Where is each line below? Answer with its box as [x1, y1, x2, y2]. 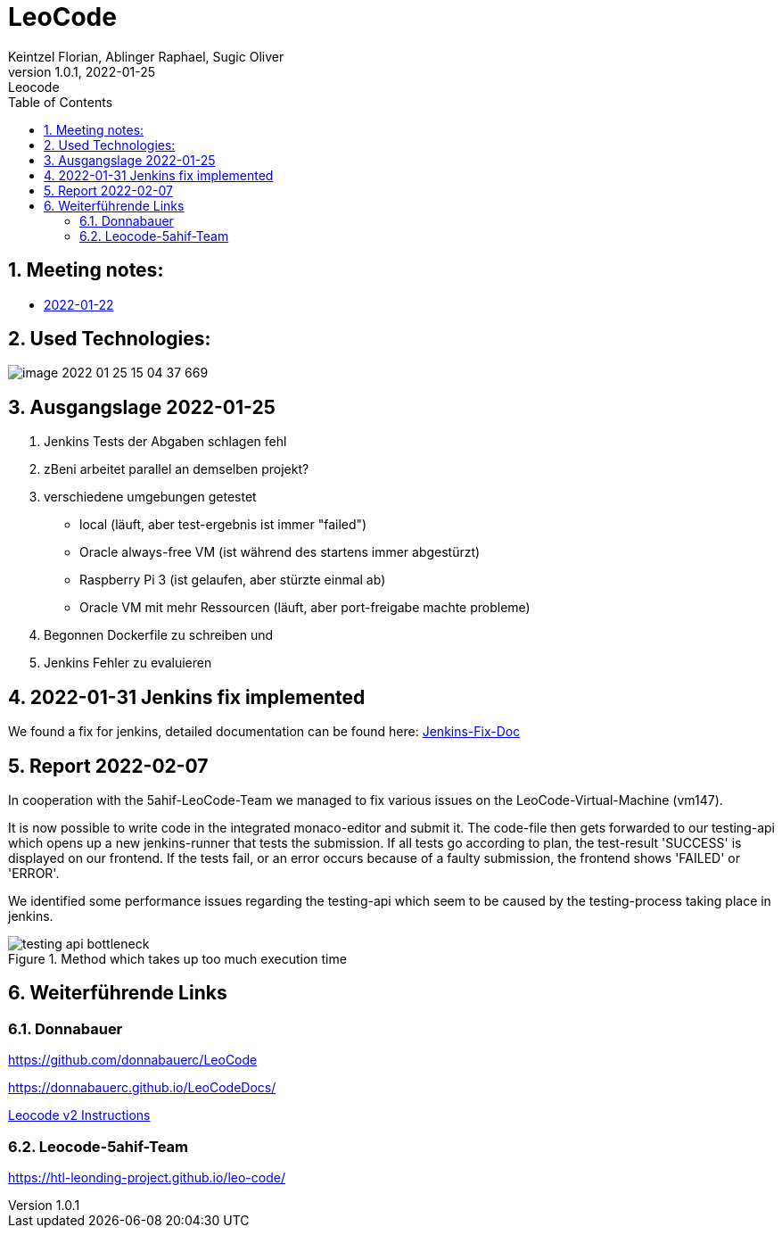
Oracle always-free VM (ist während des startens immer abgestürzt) [79, 544, 481, 560]
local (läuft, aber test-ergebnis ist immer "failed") [79, 517, 367, 533]
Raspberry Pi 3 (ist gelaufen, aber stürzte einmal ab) [79, 572, 386, 588]
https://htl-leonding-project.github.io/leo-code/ [8, 1169, 285, 1185]
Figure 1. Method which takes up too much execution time [8, 950, 347, 966]
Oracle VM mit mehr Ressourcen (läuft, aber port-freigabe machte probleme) [79, 600, 531, 616]
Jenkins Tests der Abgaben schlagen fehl [44, 434, 287, 450]
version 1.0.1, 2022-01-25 [8, 63, 155, 79]
